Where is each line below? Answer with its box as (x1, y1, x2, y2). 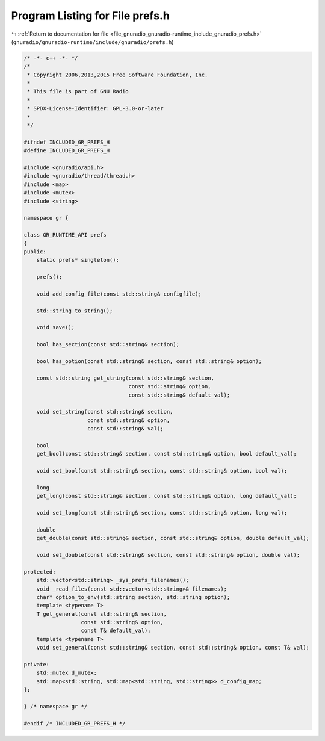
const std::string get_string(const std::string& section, (36, 374, 215, 382)
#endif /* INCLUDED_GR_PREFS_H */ (23, 720, 126, 727)
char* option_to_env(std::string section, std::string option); (36, 594, 231, 600)
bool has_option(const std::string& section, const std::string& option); (36, 358, 262, 364)
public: (23, 248, 46, 255)
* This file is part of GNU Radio (27, 88, 129, 95)
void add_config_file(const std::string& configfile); (36, 290, 202, 297)
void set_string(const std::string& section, (36, 408, 173, 415)
